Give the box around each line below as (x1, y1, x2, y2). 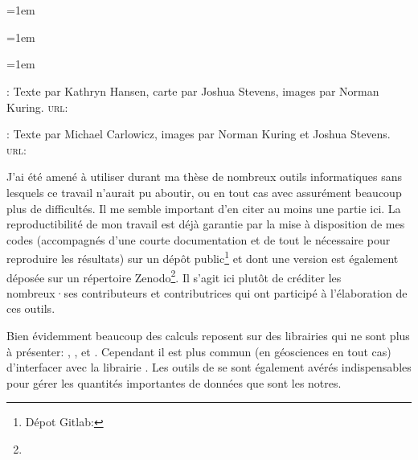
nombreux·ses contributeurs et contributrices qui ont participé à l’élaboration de (6, 284, 408, 301)
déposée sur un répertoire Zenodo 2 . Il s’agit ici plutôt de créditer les (6, 266, 342, 285)
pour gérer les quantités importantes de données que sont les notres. (6, 374, 342, 391)
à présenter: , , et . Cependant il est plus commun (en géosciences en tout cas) (6, 343, 391, 359)
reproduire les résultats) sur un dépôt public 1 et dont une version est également (6, 248, 399, 266)
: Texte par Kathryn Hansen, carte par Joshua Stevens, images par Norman (6, 82, 379, 99)
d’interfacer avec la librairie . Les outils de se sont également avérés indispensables (6, 359, 412, 376)
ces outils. (6, 300, 55, 317)
